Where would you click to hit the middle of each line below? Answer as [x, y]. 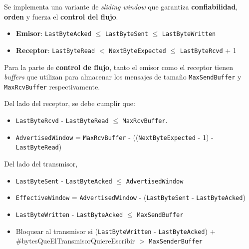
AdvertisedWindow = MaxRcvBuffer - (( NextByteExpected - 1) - [115, 137]
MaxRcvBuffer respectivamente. [52, 86]
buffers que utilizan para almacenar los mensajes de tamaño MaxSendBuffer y [123, 77]
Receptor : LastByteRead [55, 50]
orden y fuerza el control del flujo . [61, 16]
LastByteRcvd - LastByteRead [62, 120]
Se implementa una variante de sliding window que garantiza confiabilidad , [121, 6]
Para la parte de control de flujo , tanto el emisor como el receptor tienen [119, 67]
